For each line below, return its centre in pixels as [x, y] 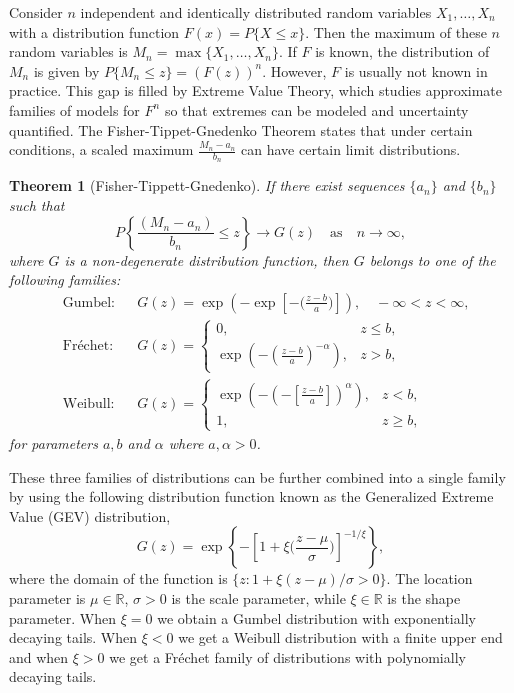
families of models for [74, 109]
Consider [36, 12]
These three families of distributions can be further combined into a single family [257, 476]
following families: [65, 279]
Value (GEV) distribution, [90, 515]
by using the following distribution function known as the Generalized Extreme [251, 496]
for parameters [53, 442]
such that [37, 204]
